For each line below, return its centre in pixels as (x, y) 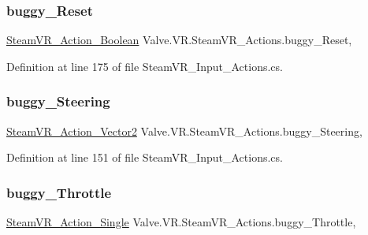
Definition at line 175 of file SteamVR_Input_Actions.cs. (145, 66)
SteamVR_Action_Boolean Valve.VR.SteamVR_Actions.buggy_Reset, (179, 40)
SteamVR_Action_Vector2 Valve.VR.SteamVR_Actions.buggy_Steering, (184, 131)
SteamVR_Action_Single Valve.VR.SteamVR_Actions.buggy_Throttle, (181, 222)
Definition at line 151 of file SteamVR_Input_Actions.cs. (145, 157)
